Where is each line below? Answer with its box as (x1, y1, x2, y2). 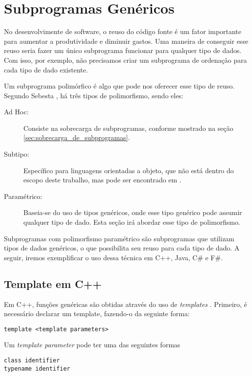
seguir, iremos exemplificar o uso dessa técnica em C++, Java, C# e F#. (4, 252, 223, 262)
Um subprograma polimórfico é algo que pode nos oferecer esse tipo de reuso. (4, 81, 235, 91)
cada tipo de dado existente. (4, 64, 88, 74)
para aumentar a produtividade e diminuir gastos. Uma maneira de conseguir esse (4, 36, 249, 46)
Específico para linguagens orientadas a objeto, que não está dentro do (23, 165, 234, 175)
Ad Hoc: (4, 107, 29, 117)
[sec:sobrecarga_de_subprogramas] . (23, 132, 130, 143)
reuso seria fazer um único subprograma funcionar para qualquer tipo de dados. (4, 45, 242, 55)
